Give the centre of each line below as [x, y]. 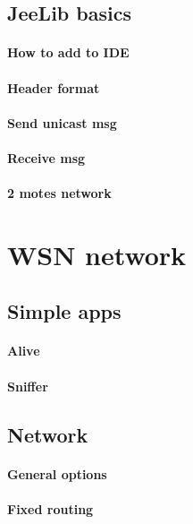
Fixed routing [50, 508]
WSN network [97, 254]
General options [57, 473]
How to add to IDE [68, 52]
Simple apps [64, 311]
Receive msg [46, 157]
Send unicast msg [62, 122]
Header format [54, 87]
